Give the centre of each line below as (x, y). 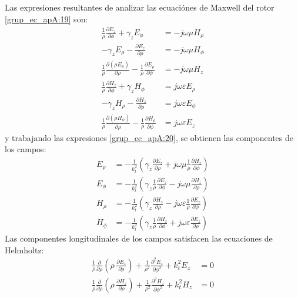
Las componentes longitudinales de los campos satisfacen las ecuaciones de (139, 238)
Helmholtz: (24, 250)
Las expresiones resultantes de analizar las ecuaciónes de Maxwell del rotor (140, 7)
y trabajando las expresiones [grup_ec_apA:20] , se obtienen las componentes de (149, 137)
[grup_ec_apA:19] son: (46, 19)
